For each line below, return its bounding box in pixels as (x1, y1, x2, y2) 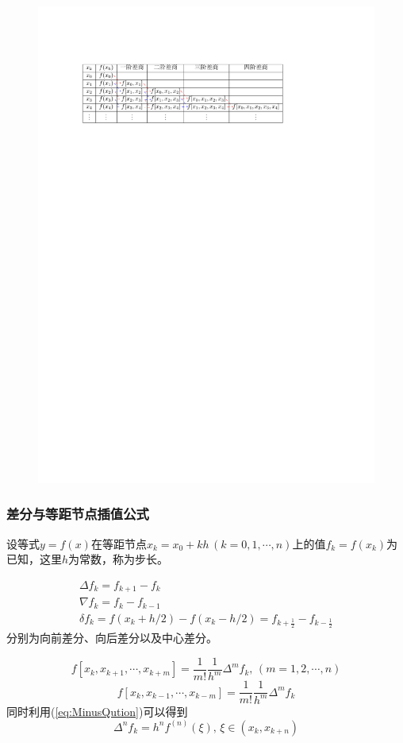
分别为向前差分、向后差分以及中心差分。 (6, 629, 217, 646)
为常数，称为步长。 (68, 551, 169, 567)
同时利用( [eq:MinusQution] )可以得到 (6, 702, 188, 719)
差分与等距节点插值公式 (6, 504, 149, 524)
